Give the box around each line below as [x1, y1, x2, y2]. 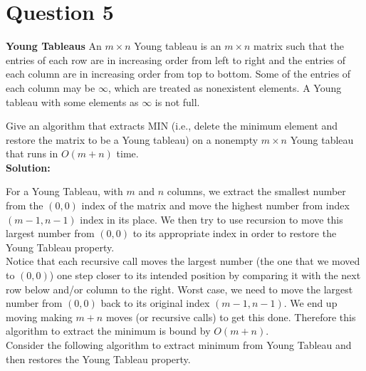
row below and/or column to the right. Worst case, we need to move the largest [6, 281, 353, 296]
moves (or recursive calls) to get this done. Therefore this [105, 309, 356, 324]
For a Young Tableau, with [6, 184, 123, 199]
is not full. [155, 94, 200, 109]
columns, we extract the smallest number [167, 184, 346, 199]
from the [6, 198, 43, 213]
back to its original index [100, 296, 210, 310]
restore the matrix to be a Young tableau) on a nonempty [6, 132, 258, 147]
